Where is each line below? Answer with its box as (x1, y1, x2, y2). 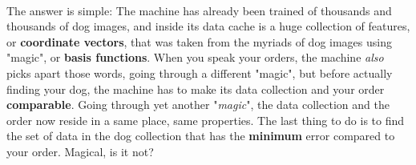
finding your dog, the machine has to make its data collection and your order (6, 80, 385, 97)
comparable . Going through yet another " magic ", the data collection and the (6, 96, 390, 113)
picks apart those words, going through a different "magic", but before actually (6, 64, 393, 81)
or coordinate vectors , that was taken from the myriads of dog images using (6, 33, 392, 50)
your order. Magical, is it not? (6, 143, 154, 159)
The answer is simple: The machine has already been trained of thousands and (6, 2, 392, 18)
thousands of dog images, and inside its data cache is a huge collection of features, (6, 18, 410, 34)
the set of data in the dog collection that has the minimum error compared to (6, 127, 395, 144)
